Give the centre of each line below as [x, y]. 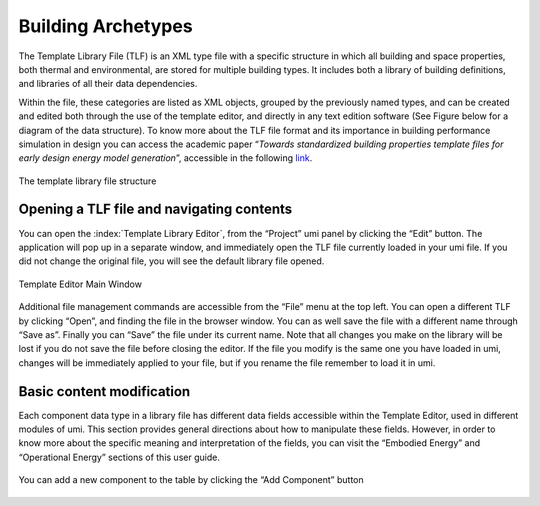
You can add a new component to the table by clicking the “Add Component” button [191, 480]
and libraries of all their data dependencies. [108, 84]
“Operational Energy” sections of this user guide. [119, 457]
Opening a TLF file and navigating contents [155, 209]
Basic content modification [104, 391]
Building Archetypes [106, 26]
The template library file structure [87, 181]
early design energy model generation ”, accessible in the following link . [165, 158]
